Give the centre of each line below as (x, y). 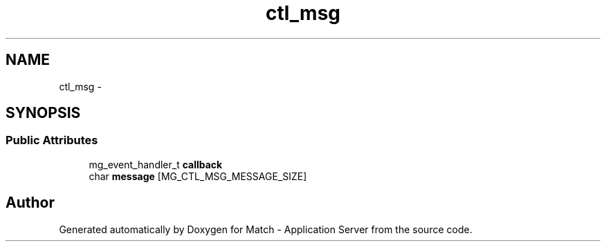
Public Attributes (52, 140)
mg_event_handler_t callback (156, 164)
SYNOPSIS (43, 113)
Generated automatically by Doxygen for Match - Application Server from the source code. (266, 229)
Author (30, 203)
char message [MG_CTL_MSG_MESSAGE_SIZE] (198, 176)
